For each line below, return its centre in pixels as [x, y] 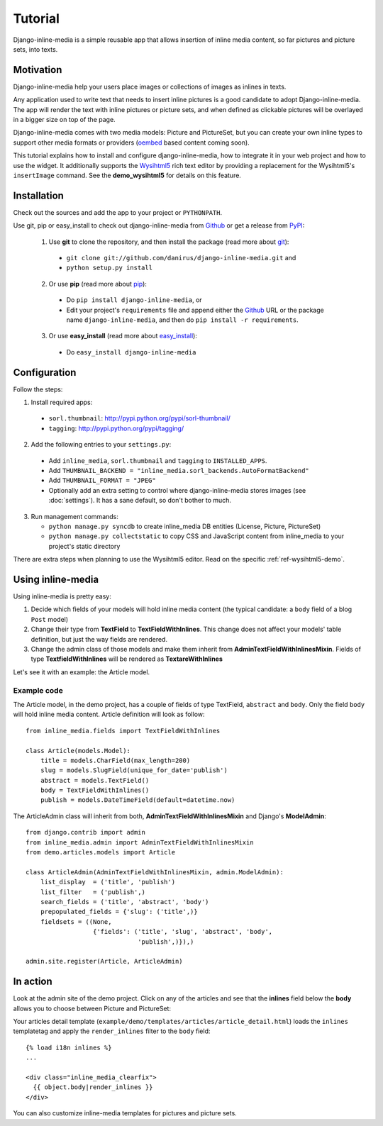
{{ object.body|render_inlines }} [93, 1087]
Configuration [45, 372]
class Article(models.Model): [78, 751]
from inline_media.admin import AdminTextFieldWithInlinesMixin [140, 842]
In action [33, 982]
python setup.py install [109, 268]
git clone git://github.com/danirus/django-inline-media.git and [181, 258]
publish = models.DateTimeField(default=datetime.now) [138, 800]
